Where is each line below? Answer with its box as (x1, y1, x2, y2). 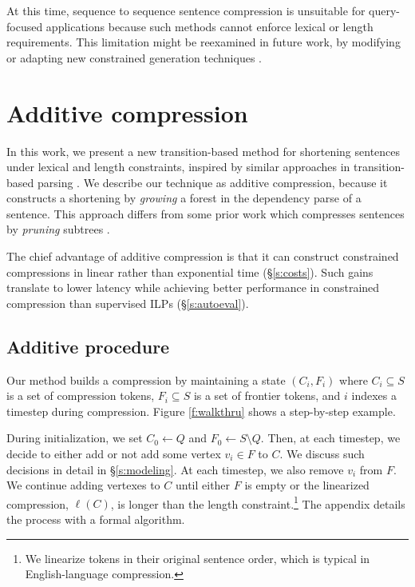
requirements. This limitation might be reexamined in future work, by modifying (6, 34, 401, 50)
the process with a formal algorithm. (6, 511, 185, 528)
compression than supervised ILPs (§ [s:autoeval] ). (6, 294, 249, 311)
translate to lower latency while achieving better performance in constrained (6, 279, 380, 296)
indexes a (351, 387, 397, 404)
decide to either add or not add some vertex (6, 445, 221, 462)
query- (369, 2, 400, 18)
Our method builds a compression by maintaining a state (6, 371, 286, 388)
